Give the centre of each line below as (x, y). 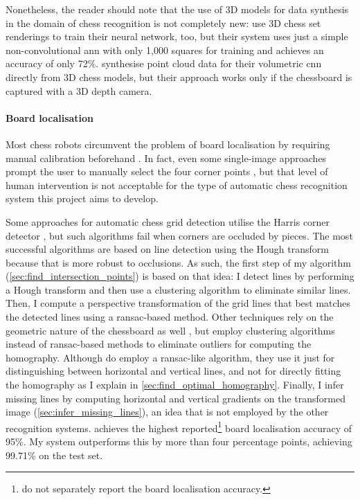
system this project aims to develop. (82, 198)
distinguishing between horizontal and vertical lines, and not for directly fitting (173, 371)
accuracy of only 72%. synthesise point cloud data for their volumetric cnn (164, 63)
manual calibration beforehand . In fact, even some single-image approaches (166, 158)
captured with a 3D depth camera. (79, 90)
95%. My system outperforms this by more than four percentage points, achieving (179, 441)
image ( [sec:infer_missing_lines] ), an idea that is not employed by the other (167, 412)
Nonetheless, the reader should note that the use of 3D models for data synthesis (177, 9)
